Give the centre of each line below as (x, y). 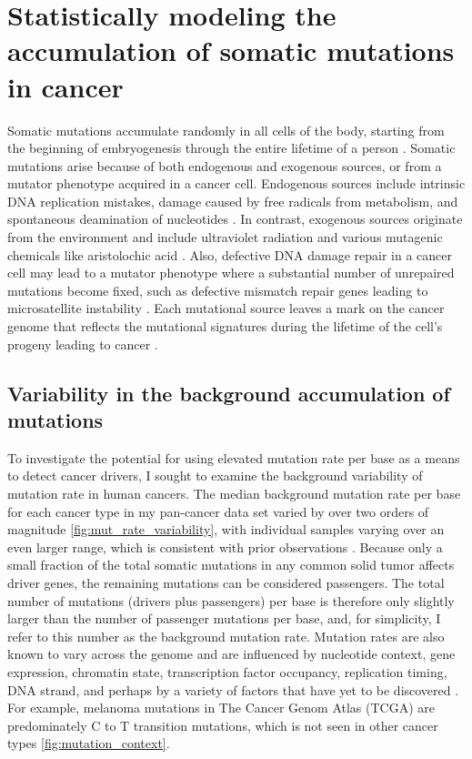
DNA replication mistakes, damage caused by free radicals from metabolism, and (233, 201)
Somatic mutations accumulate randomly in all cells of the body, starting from (226, 130)
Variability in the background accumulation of (229, 393)
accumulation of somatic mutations (231, 51)
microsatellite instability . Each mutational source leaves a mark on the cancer (226, 308)
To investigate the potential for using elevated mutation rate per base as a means (234, 457)
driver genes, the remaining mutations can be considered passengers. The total (226, 582)
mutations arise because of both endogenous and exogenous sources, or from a (225, 165)
